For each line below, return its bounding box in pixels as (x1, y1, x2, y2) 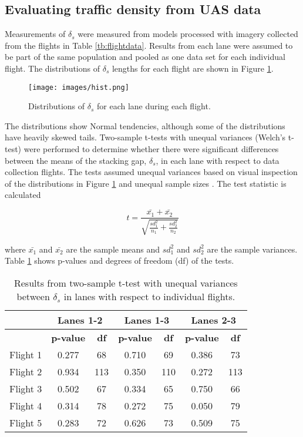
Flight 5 (9, 415, 42, 429)
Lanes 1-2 (57, 312, 103, 327)
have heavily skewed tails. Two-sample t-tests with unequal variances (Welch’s (5, 131, 286, 143)
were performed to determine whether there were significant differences (23, 143, 279, 155)
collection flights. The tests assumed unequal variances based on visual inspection (5, 166, 298, 178)
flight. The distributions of (5, 62, 100, 74)
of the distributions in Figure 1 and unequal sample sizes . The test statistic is (5, 177, 287, 189)
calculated (5, 189, 41, 201)
